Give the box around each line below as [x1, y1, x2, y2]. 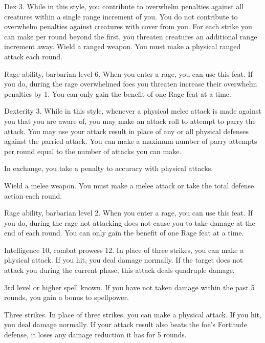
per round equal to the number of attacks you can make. [4, 145, 182, 156]
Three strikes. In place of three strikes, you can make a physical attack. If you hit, [4, 309, 261, 319]
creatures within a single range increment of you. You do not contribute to [4, 11, 238, 22]
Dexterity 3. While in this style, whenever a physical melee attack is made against [4, 105, 261, 116]
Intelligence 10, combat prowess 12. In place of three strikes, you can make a [4, 244, 244, 255]
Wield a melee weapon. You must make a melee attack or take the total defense [4, 180, 254, 190]
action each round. [4, 190, 62, 201]
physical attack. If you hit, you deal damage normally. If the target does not [4, 254, 243, 265]
